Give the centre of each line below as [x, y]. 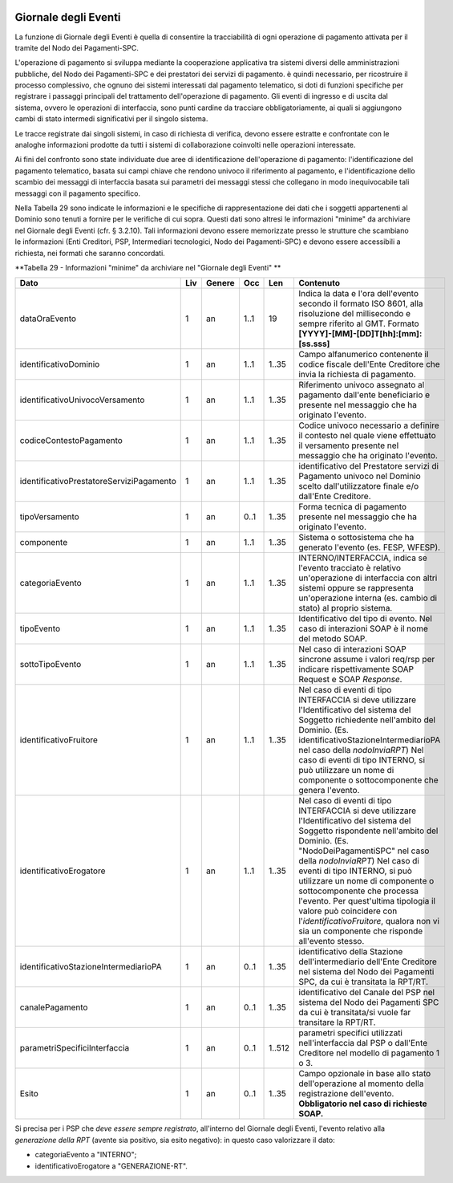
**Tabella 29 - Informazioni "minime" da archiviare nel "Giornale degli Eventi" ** [148, 267]
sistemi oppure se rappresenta [356, 588]
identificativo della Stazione [350, 952]
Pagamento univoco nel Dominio [359, 476]
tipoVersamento [49, 517]
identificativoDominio [60, 364]
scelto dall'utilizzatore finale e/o [358, 486]
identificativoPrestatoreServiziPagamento [98, 482]
